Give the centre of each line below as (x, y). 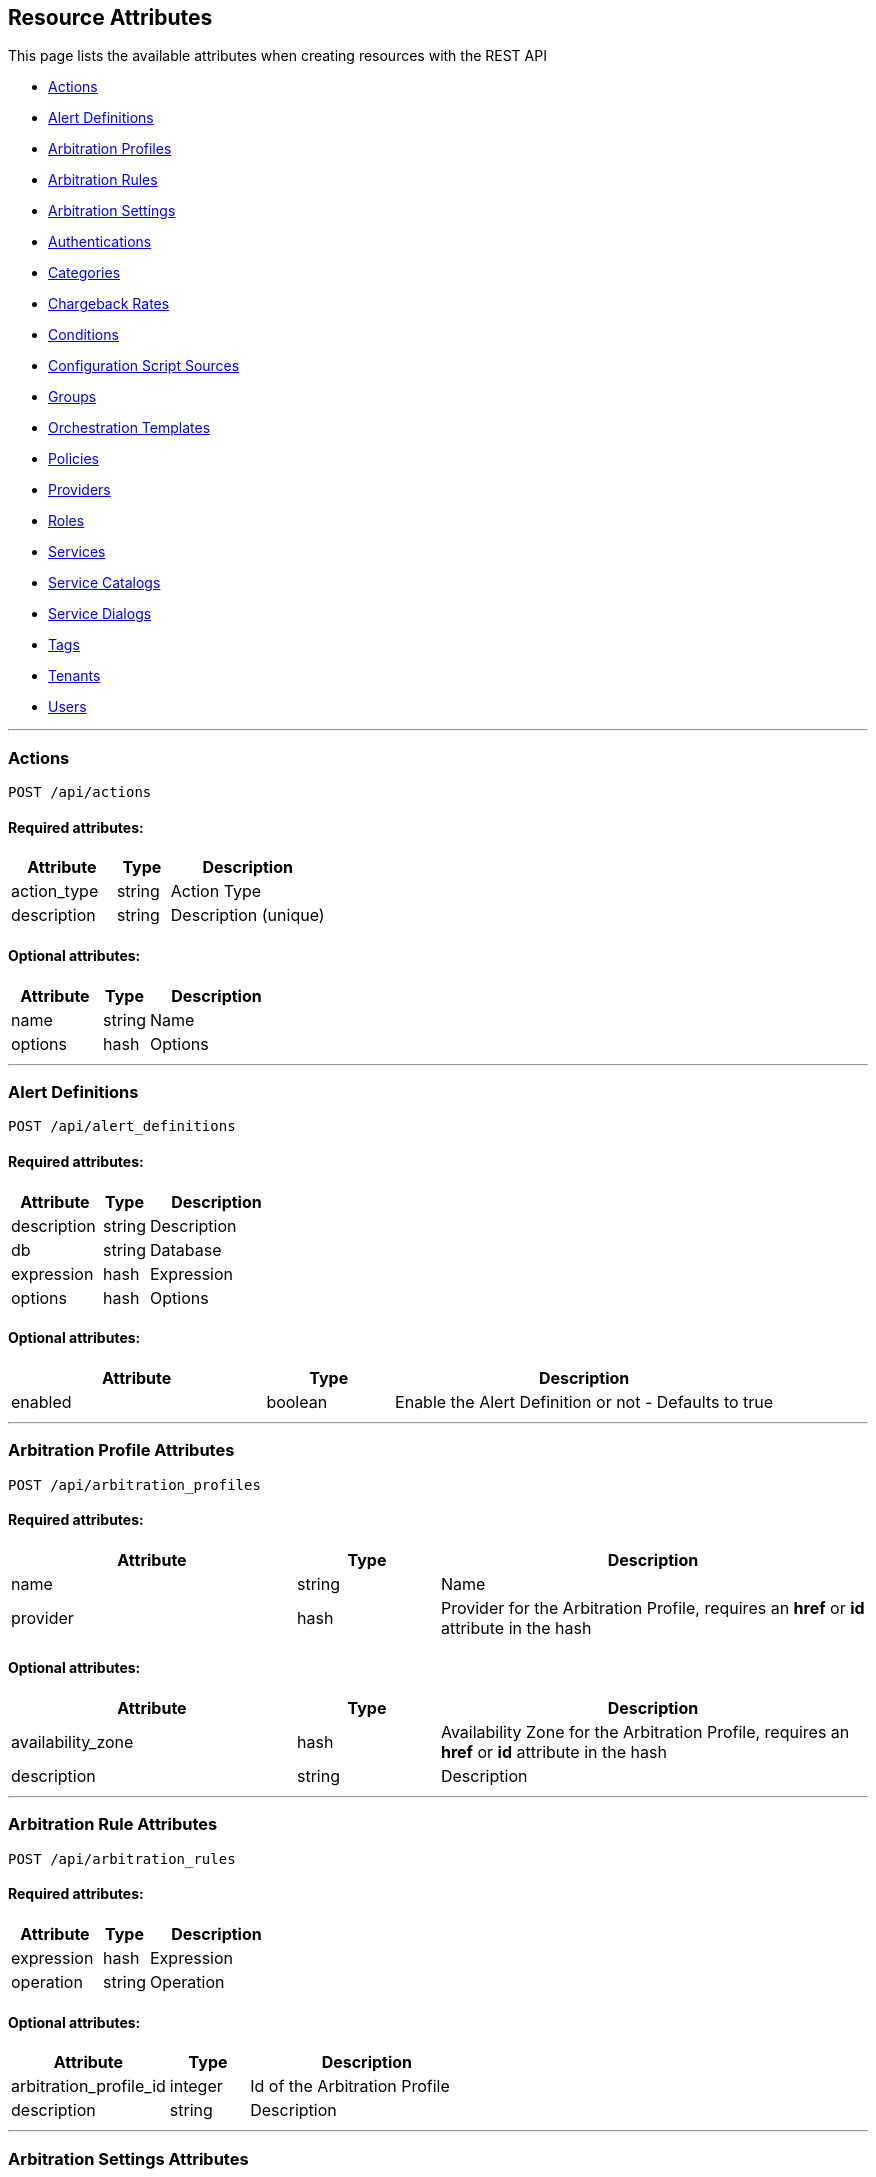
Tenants (74, 676)
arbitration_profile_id (88, 2086)
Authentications (100, 242)
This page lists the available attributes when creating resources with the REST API (277, 56)
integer (196, 2086)
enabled (41, 1401)
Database (185, 1249)
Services (77, 552)
